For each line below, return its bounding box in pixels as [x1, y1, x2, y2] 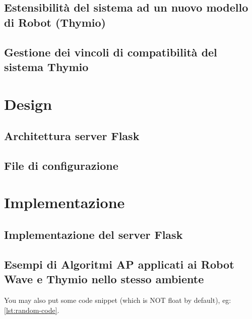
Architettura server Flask [4, 128, 140, 144]
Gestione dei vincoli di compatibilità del [4, 44, 217, 59]
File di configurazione [4, 157, 118, 173]
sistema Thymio [4, 58, 89, 74]
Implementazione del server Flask [4, 227, 183, 242]
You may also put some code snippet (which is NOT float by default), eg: [4, 295, 231, 305]
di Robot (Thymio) [4, 14, 106, 30]
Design [4, 93, 52, 114]
